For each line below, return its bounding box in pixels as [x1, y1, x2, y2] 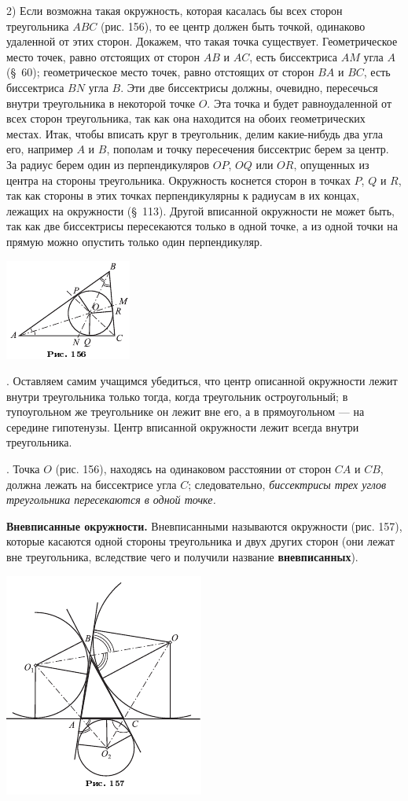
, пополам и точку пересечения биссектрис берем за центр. [106, 141, 389, 157]
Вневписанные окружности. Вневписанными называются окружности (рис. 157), [6, 517, 402, 534]
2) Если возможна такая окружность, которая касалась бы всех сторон [6, 2, 343, 18]
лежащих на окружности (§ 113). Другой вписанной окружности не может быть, [6, 202, 395, 219]
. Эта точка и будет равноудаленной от [207, 94, 391, 111]
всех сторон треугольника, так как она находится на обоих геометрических [6, 110, 366, 127]
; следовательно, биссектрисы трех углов [188, 476, 387, 492]
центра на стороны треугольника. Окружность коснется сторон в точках [6, 171, 351, 188]
